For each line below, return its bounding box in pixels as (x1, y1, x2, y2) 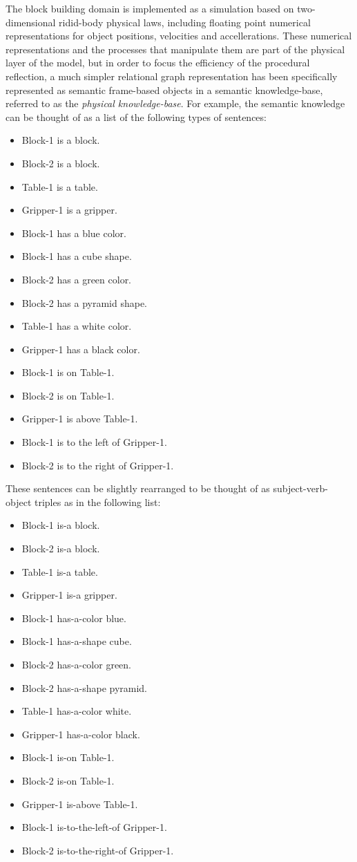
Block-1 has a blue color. (21, 225, 126, 240)
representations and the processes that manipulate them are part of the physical (6, 41, 345, 56)
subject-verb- (273, 481, 328, 496)
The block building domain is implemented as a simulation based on (6, 1, 294, 15)
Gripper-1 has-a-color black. (21, 727, 140, 741)
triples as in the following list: (34, 494, 161, 509)
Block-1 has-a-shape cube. (21, 634, 132, 648)
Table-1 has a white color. (21, 319, 132, 333)
